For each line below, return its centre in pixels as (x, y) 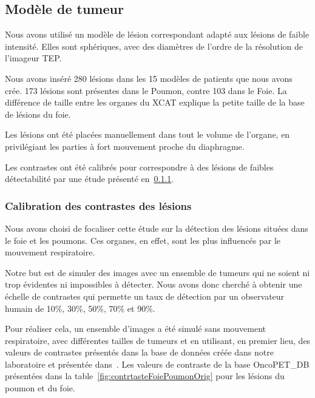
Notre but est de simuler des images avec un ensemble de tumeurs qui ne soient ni (157, 272)
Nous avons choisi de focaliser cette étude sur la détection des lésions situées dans (157, 228)
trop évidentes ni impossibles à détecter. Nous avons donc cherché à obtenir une (154, 284)
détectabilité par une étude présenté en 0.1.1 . (90, 179)
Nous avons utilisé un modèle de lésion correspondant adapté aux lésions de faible (157, 34)
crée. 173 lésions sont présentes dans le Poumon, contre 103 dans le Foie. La (146, 90)
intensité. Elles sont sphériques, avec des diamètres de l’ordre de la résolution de (154, 46)
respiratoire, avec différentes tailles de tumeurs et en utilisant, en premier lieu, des (158, 340)
